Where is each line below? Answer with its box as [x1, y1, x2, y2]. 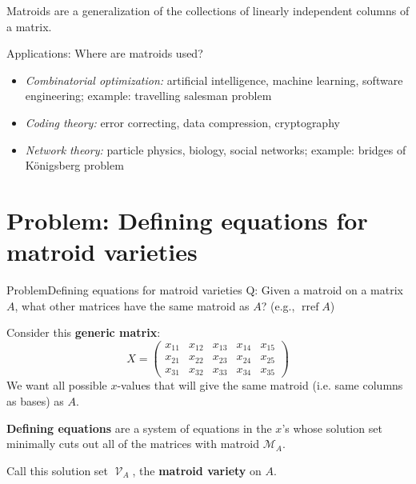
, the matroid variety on [132, 462, 262, 478]
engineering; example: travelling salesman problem [25, 87, 272, 104]
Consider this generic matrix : [6, 324, 161, 341]
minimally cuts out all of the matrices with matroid [6, 435, 260, 452]
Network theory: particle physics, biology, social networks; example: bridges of [25, 141, 406, 158]
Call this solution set [6, 462, 109, 478]
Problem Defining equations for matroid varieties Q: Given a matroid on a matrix [6, 282, 403, 298]
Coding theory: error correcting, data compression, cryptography [25, 114, 340, 130]
